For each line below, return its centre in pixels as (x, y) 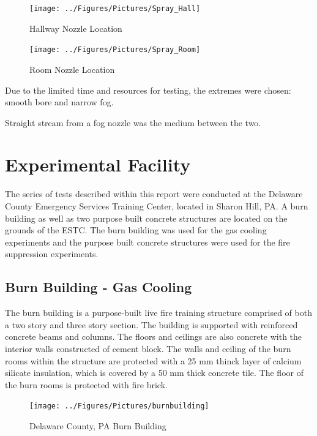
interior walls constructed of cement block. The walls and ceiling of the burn (148, 348)
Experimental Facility (98, 164)
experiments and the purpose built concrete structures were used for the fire (147, 242)
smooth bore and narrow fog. (59, 102)
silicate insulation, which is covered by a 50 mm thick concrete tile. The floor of (154, 373)
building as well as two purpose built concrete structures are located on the (146, 218)
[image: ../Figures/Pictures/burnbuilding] (119, 406)
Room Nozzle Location (72, 69)
